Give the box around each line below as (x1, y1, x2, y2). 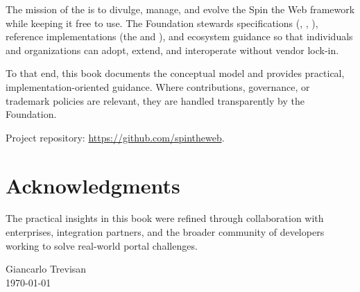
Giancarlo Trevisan (6, 261, 87, 276)
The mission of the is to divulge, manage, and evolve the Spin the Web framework (6, 2, 355, 16)
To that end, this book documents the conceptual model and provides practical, (6, 66, 345, 80)
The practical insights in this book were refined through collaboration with (6, 211, 324, 225)
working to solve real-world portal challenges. (6, 238, 198, 252)
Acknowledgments (6, 171, 180, 199)
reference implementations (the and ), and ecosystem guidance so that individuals (6, 29, 353, 44)
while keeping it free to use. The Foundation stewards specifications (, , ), (6, 15, 318, 30)
